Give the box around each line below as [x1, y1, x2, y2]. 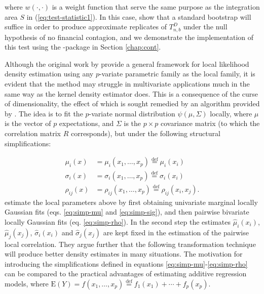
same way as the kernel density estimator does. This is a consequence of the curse [5, 88, 258, 99]
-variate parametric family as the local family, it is [99, 68, 255, 79]
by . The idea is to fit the [5, 108, 83, 118]
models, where [5, 278, 49, 288]
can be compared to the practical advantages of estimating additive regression [5, 268, 247, 279]
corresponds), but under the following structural [70, 128, 220, 138]
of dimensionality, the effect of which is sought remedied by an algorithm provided [5, 98, 260, 109]
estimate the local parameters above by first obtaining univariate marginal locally [5, 196, 258, 207]
